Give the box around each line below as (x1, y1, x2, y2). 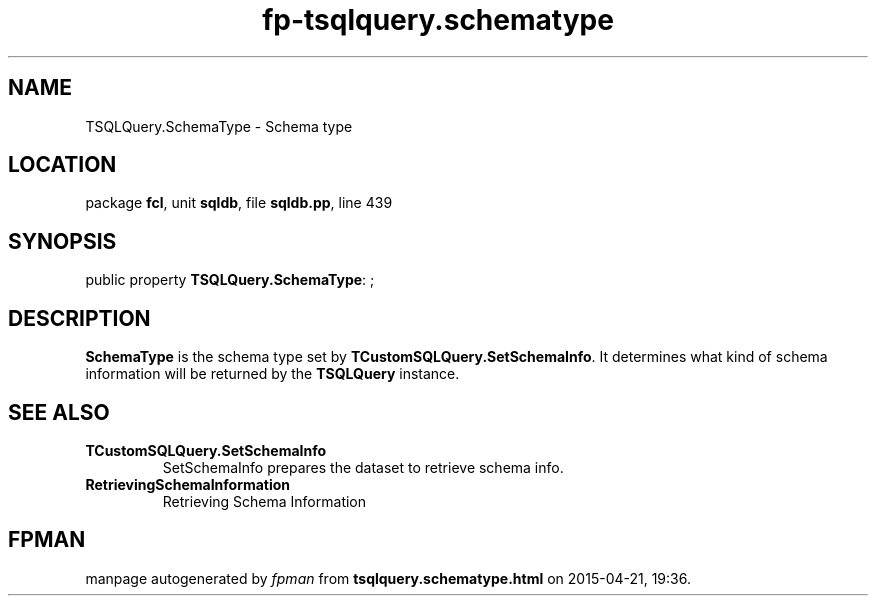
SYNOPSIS (8, 228, 117, 254)
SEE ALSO (8, 399, 110, 425)
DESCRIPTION (8, 305, 151, 331)
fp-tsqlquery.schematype (262, 3, 614, 37)
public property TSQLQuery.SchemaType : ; (85, 271, 375, 289)
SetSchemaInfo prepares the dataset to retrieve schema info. (162, 458, 564, 476)
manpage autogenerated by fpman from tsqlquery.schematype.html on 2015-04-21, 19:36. (85, 569, 691, 587)
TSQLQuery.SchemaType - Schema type (85, 117, 353, 135)
